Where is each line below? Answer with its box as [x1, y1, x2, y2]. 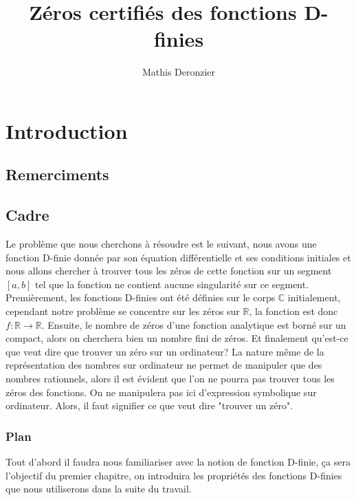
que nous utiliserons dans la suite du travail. [5, 481, 192, 496]
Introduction [5, 116, 128, 144]
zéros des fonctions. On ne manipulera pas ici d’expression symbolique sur [5, 384, 317, 399]
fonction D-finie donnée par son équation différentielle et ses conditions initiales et [5, 250, 351, 264]
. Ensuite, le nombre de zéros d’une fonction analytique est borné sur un [41, 317, 346, 331]
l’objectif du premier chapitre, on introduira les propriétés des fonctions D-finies [5, 468, 342, 482]
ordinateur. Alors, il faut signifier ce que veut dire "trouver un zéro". [5, 398, 293, 413]
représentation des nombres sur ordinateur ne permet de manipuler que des [5, 358, 322, 372]
